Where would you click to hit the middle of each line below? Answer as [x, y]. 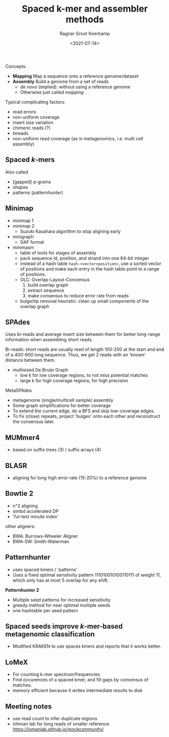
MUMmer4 [22, 437]
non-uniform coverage [36, 117]
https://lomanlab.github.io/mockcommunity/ [58, 729]
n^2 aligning [25, 506]
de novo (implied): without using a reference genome [75, 87]
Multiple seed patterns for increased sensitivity [62, 600]
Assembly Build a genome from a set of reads [61, 81]
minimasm [23, 247]
